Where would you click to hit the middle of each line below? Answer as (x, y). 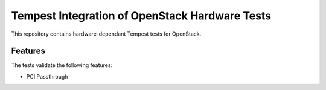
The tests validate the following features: (62, 65)
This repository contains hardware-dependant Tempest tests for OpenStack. (106, 34)
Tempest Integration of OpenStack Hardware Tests (141, 16)
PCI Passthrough (47, 76)
